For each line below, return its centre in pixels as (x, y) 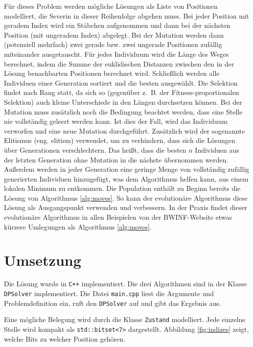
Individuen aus (217, 150)
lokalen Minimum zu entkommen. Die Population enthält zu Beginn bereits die (122, 188)
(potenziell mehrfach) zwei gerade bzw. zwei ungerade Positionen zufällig (113, 44)
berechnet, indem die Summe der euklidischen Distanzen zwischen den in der (119, 63)
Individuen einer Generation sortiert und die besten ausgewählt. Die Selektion (121, 82)
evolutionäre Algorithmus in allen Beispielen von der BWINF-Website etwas (118, 217)
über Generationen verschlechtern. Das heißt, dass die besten (95, 150)
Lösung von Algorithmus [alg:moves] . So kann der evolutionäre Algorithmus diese (126, 197)
